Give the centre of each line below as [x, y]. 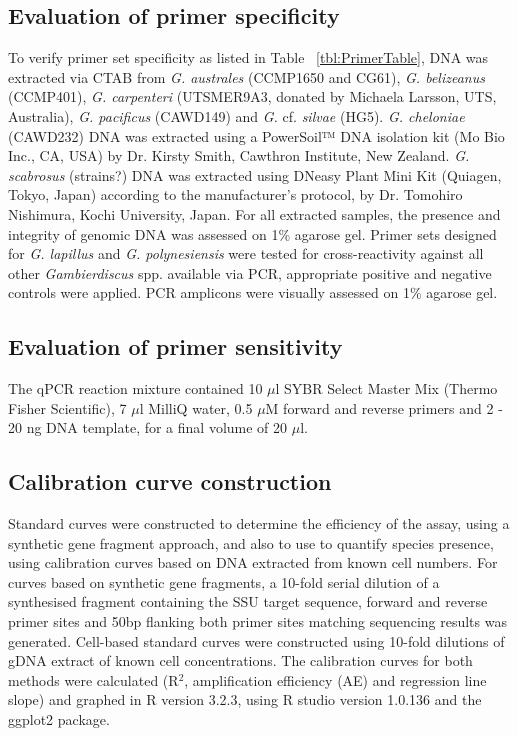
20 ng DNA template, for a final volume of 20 [148, 427]
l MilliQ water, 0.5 [196, 407]
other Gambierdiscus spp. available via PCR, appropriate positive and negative [250, 272]
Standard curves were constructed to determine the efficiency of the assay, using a [259, 523]
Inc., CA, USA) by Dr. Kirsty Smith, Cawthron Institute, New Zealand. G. [239, 155]
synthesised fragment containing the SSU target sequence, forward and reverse [248, 601]
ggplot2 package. [59, 719]
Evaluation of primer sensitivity [175, 346]
